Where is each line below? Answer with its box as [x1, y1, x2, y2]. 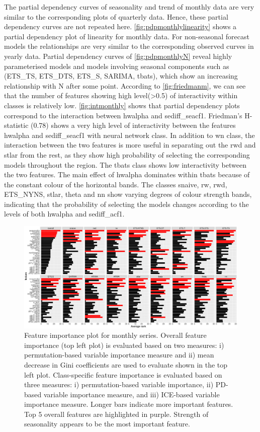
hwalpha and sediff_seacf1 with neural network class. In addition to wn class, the [4, 129, 255, 140]
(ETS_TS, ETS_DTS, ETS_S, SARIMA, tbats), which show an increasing [4, 70, 238, 81]
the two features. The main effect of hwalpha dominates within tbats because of [4, 169, 250, 180]
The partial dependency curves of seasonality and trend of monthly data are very [4, 2, 254, 12]
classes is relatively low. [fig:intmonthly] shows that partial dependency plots [4, 100, 240, 110]
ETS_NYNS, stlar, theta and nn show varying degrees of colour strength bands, [4, 189, 252, 199]
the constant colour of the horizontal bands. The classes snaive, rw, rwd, [4, 179, 227, 189]
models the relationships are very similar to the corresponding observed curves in [4, 41, 254, 51]
